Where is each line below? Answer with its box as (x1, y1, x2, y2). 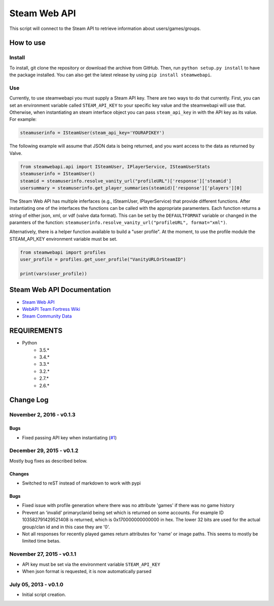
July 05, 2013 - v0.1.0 (9, 581, 63, 588)
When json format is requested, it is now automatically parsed (22, 568, 152, 574)
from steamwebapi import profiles (20, 249, 106, 255)
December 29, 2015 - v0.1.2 (9, 447, 79, 454)
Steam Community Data (22, 313, 72, 320)
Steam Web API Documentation (9, 285, 111, 294)
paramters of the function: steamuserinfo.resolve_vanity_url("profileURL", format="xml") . (9, 219, 227, 226)
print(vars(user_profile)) (20, 271, 87, 277)
